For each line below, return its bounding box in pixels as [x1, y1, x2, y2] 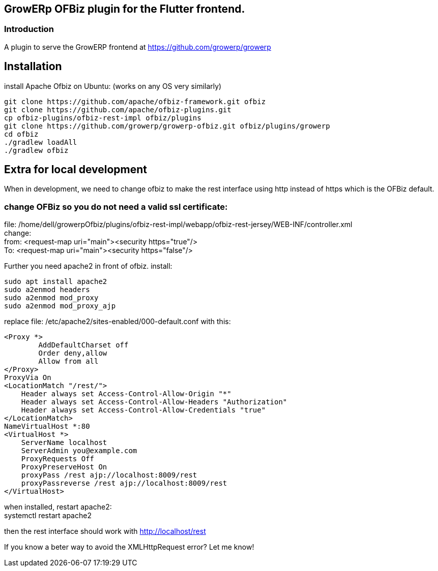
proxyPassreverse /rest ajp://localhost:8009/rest [21, 479, 227, 488]
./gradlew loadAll [4, 138, 77, 146]
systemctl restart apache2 [4, 511, 92, 520]
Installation [4, 60, 62, 73]
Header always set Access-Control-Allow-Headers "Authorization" [21, 398, 287, 406]
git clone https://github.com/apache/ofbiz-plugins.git [4, 105, 231, 114]
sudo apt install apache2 [4, 277, 107, 286]
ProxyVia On [4, 373, 51, 382]
